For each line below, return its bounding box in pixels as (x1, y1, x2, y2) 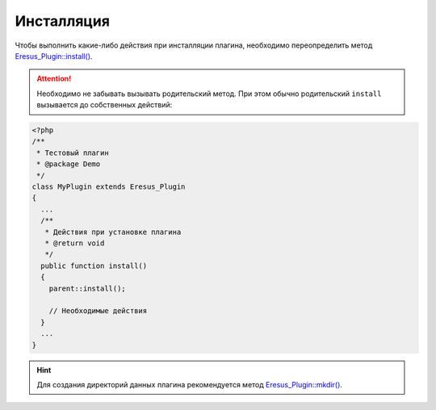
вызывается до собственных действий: (36, 100, 173, 110)
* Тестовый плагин (36, 148, 109, 157)
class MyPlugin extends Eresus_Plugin (31, 182, 186, 191)
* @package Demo (36, 160, 101, 169)
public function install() (40, 261, 148, 270)
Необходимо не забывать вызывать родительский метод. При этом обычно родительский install (36, 89, 382, 98)
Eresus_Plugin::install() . (15, 51, 93, 61)
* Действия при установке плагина (44, 227, 182, 236)
